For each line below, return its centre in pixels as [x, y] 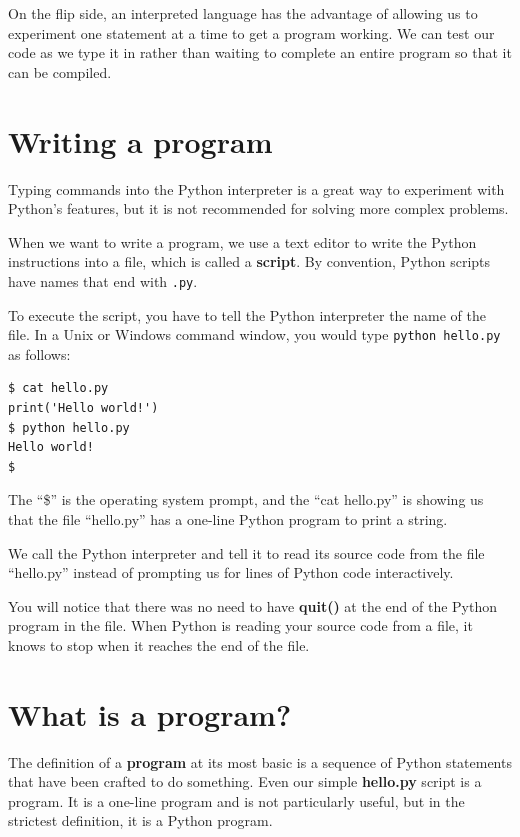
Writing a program [140, 140]
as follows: [39, 353]
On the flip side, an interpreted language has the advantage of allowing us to [243, 13]
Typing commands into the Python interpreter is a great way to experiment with [256, 188]
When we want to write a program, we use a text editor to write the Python [242, 241]
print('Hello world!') [83, 407]
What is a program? [150, 713]
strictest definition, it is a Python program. [140, 820]
